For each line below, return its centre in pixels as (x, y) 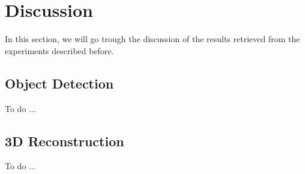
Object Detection (59, 83)
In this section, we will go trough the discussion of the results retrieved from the (152, 39)
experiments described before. (59, 50)
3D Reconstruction (65, 141)
